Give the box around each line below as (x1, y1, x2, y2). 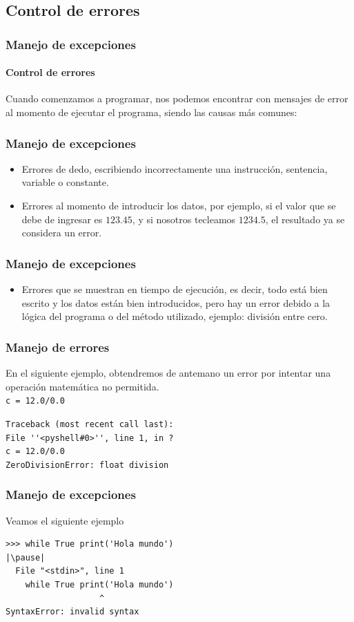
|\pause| (6, 552, 46, 563)
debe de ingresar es (21, 211, 103, 226)
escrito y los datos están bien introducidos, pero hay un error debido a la (21, 295, 331, 310)
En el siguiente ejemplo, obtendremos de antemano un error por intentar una (6, 366, 331, 380)
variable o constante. (21, 175, 109, 189)
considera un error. (21, 225, 102, 240)
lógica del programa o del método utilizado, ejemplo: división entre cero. (21, 309, 328, 323)
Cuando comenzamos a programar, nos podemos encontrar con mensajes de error (6, 91, 348, 106)
